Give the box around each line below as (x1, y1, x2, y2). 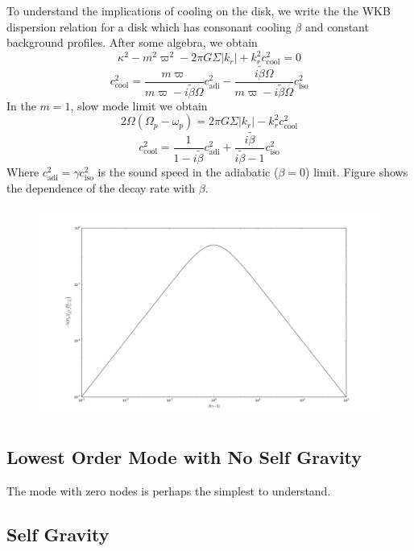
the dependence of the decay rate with (6, 179, 196, 196)
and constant (304, 18, 369, 35)
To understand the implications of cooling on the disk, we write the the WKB (6, 2, 391, 19)
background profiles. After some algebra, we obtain (6, 34, 258, 51)
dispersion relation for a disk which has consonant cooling (6, 18, 292, 35)
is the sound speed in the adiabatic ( (97, 163, 279, 180)
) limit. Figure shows (305, 163, 408, 180)
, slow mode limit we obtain (70, 97, 208, 114)
